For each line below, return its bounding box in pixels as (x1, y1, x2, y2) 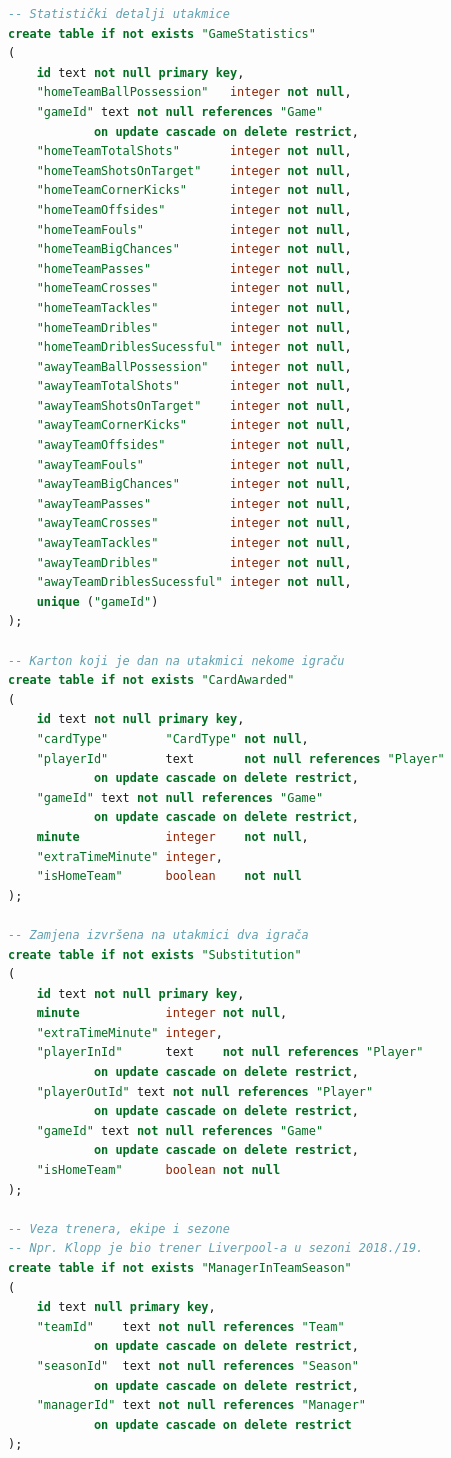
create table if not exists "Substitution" (8, 947, 302, 962)
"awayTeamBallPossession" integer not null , (36, 359, 352, 374)
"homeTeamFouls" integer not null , (36, 222, 352, 237)
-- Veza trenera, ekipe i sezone (8, 1221, 230, 1236)
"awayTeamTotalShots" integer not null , (36, 379, 352, 394)
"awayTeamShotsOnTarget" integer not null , (36, 398, 352, 413)
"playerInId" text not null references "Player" (36, 1045, 424, 1060)
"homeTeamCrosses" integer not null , (36, 281, 352, 296)
